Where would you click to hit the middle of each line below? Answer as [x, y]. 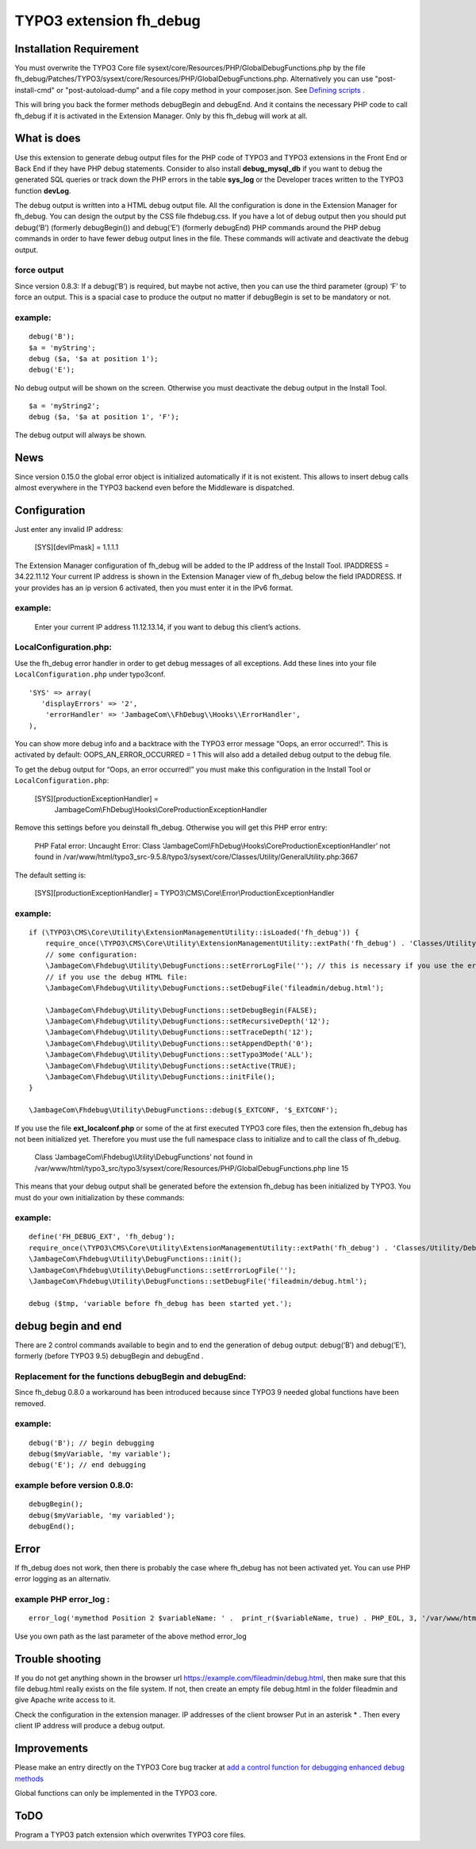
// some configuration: [91, 954]
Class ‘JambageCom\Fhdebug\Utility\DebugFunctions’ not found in [144, 1157]
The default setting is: [50, 875]
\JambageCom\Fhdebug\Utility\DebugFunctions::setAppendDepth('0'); [179, 1043]
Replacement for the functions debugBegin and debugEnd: [131, 1376]
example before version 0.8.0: [74, 1485]
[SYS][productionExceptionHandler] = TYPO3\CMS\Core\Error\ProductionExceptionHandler [184, 892]
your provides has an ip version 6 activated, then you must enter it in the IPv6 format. [154, 587]
